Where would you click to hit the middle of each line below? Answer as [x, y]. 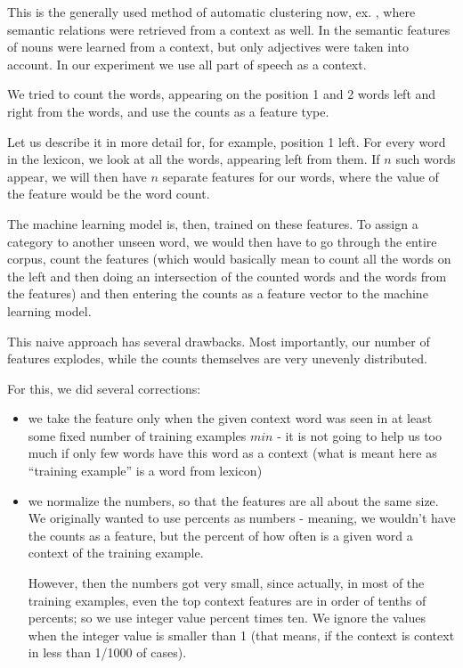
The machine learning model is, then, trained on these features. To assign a [213, 223]
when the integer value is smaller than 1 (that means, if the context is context [241, 635]
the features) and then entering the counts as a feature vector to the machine [218, 293]
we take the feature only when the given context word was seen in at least [230, 418]
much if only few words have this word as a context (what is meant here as [232, 453]
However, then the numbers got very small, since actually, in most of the [226, 583]
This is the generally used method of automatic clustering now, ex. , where [211, 12]
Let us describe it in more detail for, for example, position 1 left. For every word [227, 141]
